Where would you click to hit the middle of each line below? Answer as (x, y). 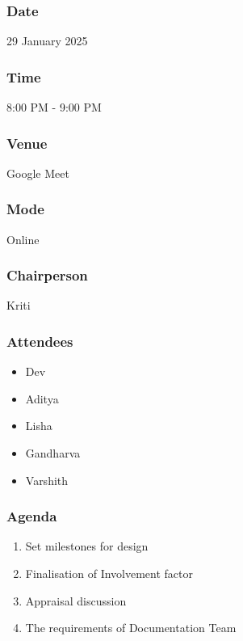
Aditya (42, 398)
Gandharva (53, 453)
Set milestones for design (87, 546)
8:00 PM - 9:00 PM (54, 107)
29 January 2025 (47, 41)
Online (23, 239)
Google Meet (38, 173)
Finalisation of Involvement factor (109, 574)
